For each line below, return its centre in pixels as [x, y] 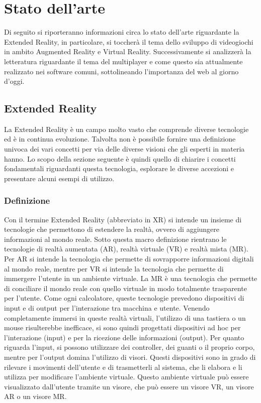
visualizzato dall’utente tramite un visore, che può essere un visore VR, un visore [129, 386]
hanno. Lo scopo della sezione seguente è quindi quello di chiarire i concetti [120, 158]
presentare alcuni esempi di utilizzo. [59, 178]
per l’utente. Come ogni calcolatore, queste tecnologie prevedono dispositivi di [124, 298]
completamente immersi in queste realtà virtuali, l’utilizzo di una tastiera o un [125, 317]
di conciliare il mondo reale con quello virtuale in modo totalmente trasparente [125, 288]
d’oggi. [14, 81]
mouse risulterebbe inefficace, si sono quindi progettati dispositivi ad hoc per [122, 327]
